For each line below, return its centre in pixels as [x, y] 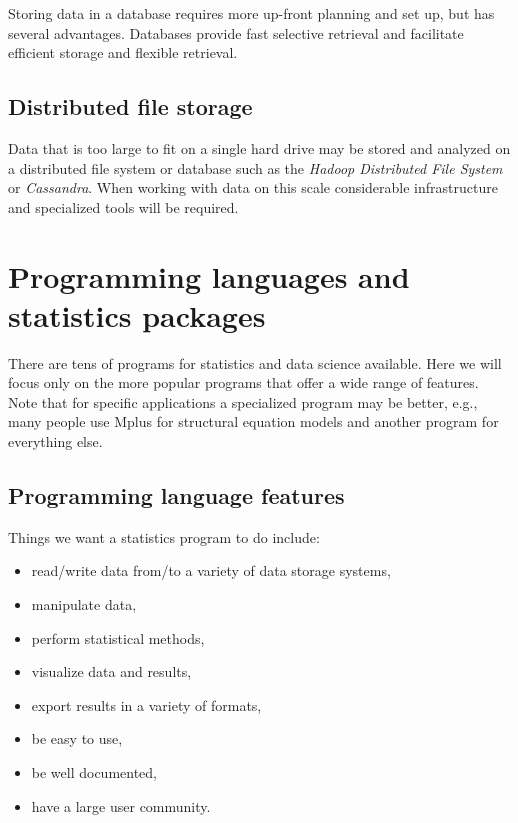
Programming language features [176, 495]
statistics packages [137, 314]
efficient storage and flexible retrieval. [123, 52]
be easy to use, [77, 738]
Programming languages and [209, 275]
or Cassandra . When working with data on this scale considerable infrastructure [253, 187]
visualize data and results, [111, 671]
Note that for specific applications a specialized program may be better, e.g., [243, 401]
